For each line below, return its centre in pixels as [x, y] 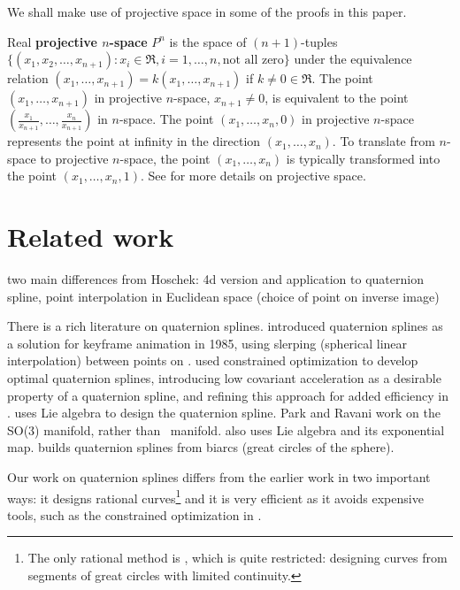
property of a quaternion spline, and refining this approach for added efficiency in [228, 395]
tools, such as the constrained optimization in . [134, 514]
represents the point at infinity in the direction [134, 141]
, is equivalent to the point [337, 98]
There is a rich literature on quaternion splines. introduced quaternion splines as [225, 326]
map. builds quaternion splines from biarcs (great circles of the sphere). [201, 447]
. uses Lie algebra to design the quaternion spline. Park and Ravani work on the [224, 413]
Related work [91, 237]
